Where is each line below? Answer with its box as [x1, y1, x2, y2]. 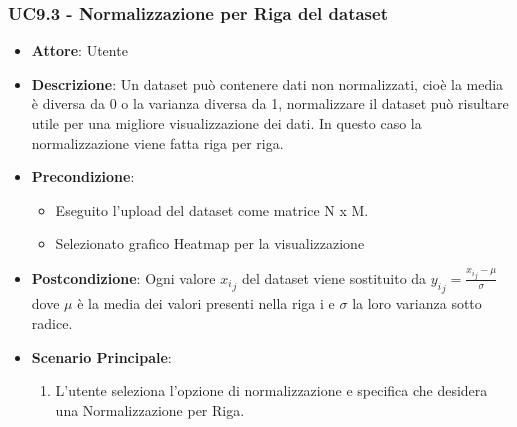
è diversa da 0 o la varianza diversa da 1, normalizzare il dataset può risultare [31, 93, 509, 114]
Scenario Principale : [31, 346, 172, 367]
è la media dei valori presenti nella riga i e [77, 293, 335, 314]
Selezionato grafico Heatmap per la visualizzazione [55, 233, 365, 254]
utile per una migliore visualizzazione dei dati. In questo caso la [31, 113, 422, 133]
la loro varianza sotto [352, 293, 482, 314]
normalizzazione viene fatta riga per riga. [31, 132, 284, 153]
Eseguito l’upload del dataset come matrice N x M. [55, 199, 369, 220]
